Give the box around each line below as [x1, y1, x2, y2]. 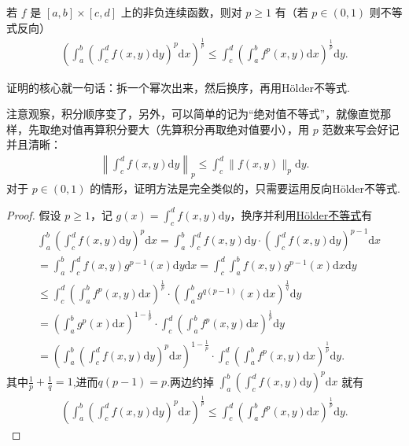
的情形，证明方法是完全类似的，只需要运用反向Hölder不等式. [90, 179, 400, 196]
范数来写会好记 [322, 120, 400, 137]
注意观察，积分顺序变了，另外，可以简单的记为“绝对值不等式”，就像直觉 [6, 105, 381, 122]
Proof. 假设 [6, 206, 61, 223]
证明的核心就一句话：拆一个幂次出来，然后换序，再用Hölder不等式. [6, 79, 350, 95]
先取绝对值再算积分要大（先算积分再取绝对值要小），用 [28, 120, 309, 137]
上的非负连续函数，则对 [120, 4, 242, 20]
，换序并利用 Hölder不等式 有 [230, 206, 373, 223]
